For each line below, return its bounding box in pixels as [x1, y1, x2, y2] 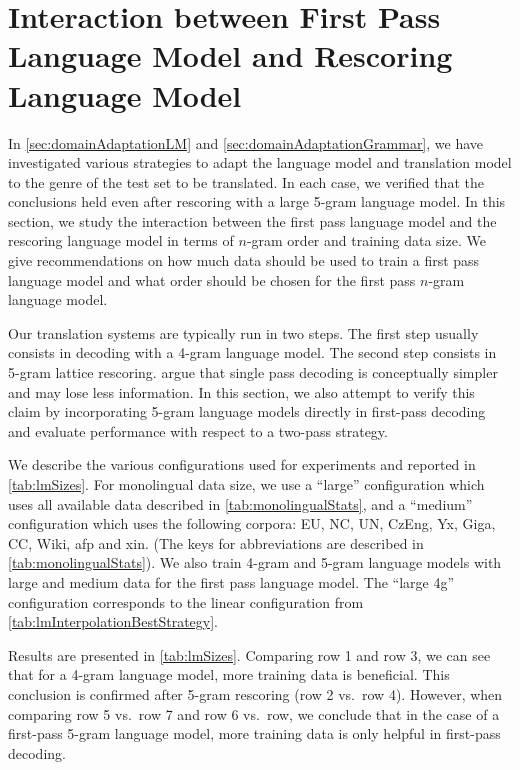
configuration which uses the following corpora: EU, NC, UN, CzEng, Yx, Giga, [8, 513, 496, 534]
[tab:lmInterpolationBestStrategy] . [8, 611, 219, 632]
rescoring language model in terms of [8, 230, 234, 251]
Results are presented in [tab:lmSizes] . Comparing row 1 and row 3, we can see [8, 644, 491, 665]
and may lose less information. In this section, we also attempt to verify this [8, 381, 475, 402]
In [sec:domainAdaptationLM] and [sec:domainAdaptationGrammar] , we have [8, 132, 484, 153]
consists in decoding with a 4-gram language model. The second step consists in [8, 342, 497, 363]
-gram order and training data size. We [246, 230, 486, 251]
